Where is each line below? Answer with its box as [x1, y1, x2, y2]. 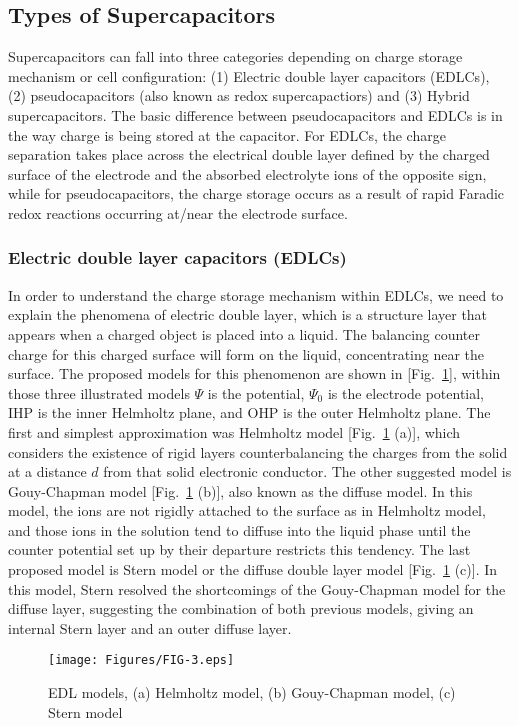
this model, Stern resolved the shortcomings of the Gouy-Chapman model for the [8, 578, 506, 599]
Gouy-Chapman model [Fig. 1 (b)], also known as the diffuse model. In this [8, 480, 473, 501]
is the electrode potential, [327, 382, 485, 403]
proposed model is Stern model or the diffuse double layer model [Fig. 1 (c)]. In [8, 559, 498, 580]
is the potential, [207, 382, 305, 403]
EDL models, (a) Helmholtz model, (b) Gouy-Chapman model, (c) [48, 682, 456, 703]
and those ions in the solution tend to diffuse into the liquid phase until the [8, 519, 471, 540]
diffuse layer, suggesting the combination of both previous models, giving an [8, 598, 474, 619]
